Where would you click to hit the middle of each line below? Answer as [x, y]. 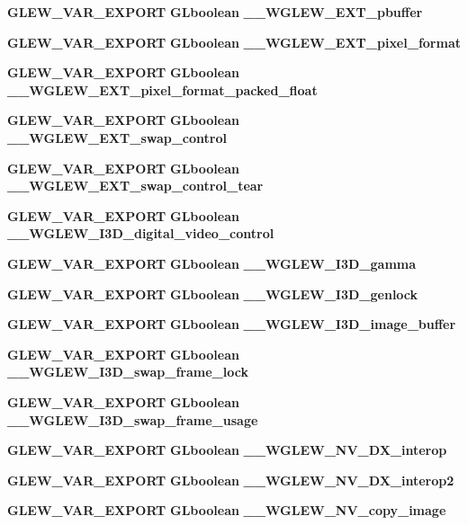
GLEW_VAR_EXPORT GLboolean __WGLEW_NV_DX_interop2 [231, 480]
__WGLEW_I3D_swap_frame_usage [133, 419]
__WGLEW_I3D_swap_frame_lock [128, 372]
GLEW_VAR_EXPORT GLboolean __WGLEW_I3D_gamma [212, 263]
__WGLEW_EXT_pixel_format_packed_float [162, 89]
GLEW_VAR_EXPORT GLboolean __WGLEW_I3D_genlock [213, 294]
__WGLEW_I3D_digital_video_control [141, 233]
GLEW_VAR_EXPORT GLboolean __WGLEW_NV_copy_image [227, 510]
